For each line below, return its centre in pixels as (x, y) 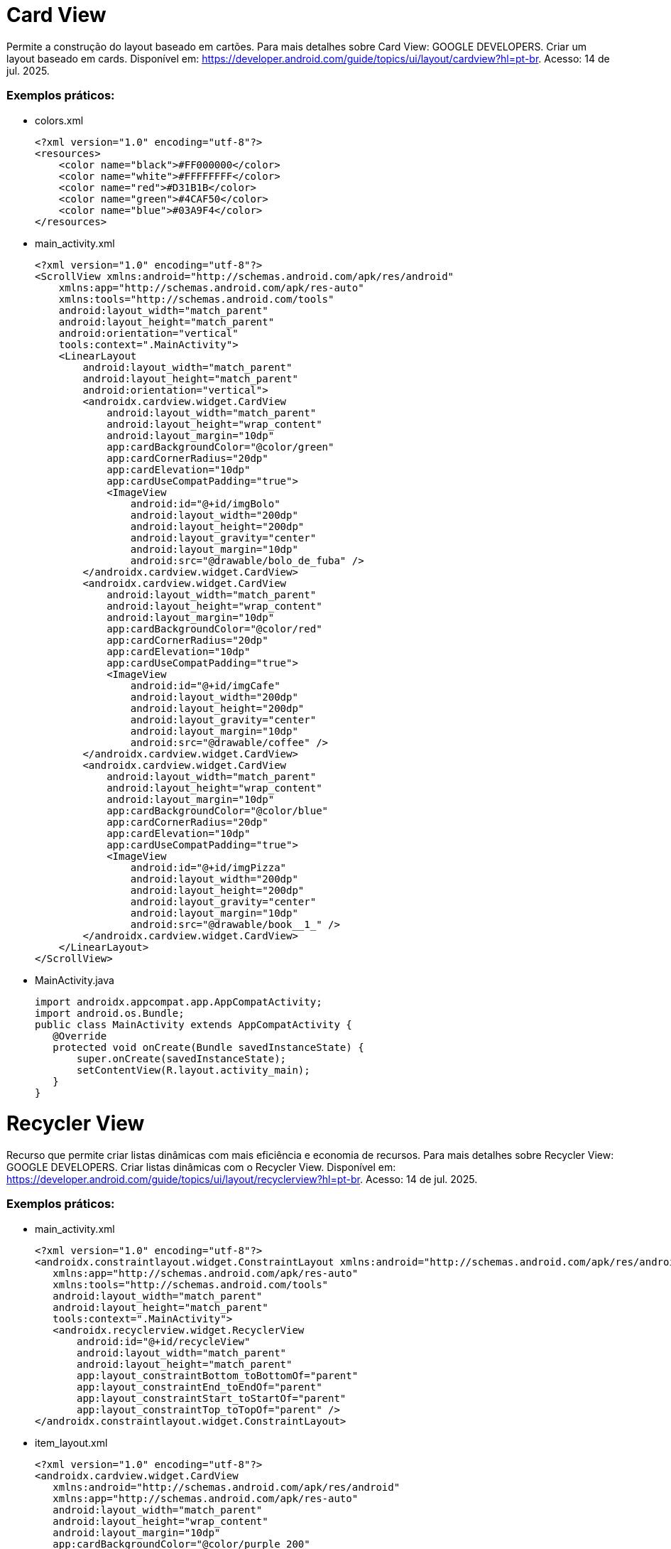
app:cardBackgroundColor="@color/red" (214, 628)
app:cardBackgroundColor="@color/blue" (218, 810)
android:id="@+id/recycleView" (164, 1341)
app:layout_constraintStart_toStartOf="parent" (212, 1398)
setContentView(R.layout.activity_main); (193, 1070)
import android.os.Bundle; (110, 1013)
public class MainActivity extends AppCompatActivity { (193, 1024)
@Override (80, 1036)
